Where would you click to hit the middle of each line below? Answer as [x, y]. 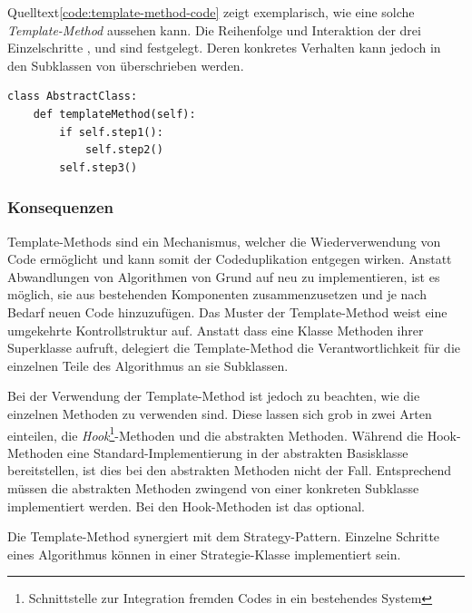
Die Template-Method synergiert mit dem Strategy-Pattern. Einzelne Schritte [224, 536]
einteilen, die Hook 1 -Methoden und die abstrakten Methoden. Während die [216, 433]
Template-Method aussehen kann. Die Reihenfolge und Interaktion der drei [214, 29]
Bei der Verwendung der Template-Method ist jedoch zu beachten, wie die [214, 396]
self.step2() [124, 150]
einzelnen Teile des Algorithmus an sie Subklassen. [148, 365]
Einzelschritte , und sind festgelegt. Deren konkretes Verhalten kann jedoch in [224, 48]
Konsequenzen [61, 207]
